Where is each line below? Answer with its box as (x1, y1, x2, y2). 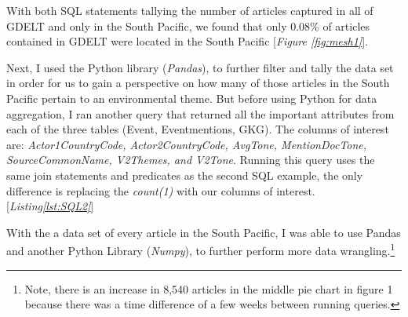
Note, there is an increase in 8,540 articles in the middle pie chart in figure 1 (24, 280, 393, 297)
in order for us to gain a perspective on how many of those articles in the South (6, 75, 390, 91)
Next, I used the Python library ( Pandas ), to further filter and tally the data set (6, 59, 394, 75)
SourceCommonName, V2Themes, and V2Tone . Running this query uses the (6, 151, 375, 168)
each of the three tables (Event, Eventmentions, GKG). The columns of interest (6, 121, 389, 137)
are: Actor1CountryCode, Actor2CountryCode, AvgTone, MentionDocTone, (6, 136, 367, 152)
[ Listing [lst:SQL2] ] (6, 198, 94, 214)
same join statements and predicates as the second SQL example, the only (6, 166, 363, 183)
